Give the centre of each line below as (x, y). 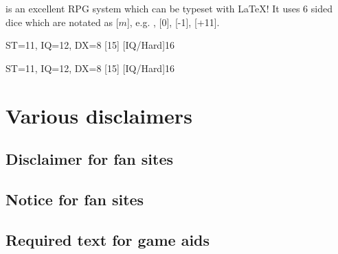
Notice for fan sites (75, 199)
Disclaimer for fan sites (90, 159)
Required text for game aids (108, 239)
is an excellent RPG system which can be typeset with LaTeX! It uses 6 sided (169, 8)
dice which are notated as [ (62, 22)
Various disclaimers (99, 115)
